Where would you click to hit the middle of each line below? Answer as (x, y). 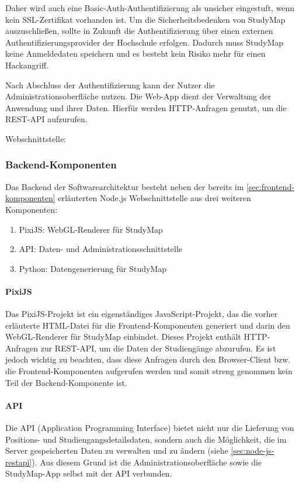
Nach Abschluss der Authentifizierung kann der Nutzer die (110, 84)
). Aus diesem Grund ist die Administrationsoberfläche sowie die (147, 462)
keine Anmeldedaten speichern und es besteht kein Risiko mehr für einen (135, 54)
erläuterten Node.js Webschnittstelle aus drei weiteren (154, 198)
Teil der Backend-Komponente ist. (66, 382)
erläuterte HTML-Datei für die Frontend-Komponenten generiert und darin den (148, 325)
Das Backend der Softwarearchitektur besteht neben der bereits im (125, 186)
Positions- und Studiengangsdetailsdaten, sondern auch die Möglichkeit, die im (146, 439)
